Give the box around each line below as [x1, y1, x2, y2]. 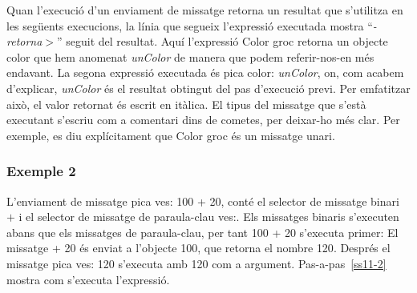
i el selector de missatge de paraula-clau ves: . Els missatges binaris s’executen [18, 208, 399, 225]
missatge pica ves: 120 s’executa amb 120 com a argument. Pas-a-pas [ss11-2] [6, 255, 387, 271]
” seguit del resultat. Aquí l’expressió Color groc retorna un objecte [57, 33, 388, 50]
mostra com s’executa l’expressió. [6, 271, 170, 287]
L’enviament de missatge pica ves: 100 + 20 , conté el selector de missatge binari [6, 192, 399, 209]
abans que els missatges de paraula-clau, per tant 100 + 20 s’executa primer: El [6, 223, 399, 240]
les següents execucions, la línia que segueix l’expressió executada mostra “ [6, 17, 373, 34]
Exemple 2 [6, 161, 76, 181]
